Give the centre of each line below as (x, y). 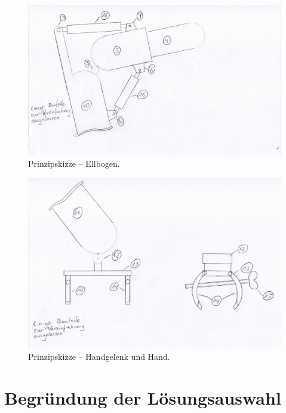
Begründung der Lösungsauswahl (143, 397)
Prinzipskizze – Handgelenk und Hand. (99, 356)
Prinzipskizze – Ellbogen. (74, 163)
